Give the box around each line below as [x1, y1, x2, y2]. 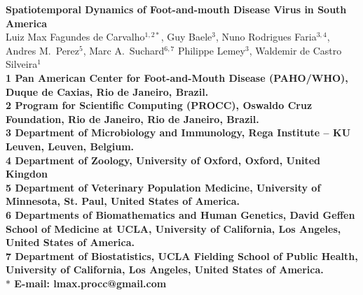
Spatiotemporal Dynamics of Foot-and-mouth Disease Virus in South [6, 2, 347, 16]
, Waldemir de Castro [249, 43, 342, 57]
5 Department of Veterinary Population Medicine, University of [6, 180, 321, 194]
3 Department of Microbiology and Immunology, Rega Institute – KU [6, 125, 351, 140]
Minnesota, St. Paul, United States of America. [6, 194, 240, 208]
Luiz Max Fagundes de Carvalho [6, 29, 145, 44]
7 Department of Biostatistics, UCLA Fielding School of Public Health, [6, 248, 358, 263]
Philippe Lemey [177, 43, 245, 57]
